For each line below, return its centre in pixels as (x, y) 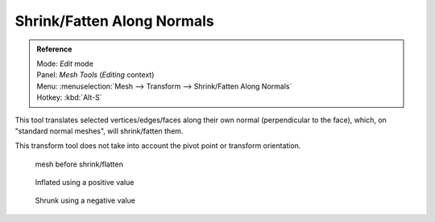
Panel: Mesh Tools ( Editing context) (95, 75)
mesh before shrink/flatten (79, 164)
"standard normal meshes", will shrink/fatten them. (99, 131)
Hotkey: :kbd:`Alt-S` (69, 97)
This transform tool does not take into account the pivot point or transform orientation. (158, 146)
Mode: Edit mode (65, 64)
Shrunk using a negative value (85, 200)
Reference (54, 49)
